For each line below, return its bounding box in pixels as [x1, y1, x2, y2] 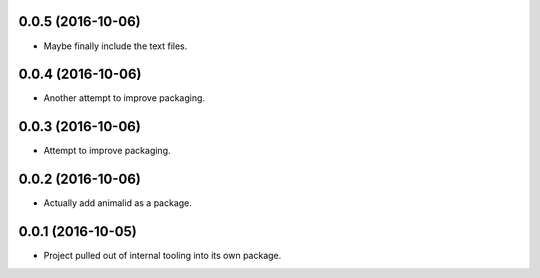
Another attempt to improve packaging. [43, 92, 205, 104]
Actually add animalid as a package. [43, 197, 192, 209]
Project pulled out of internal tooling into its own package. [43, 250, 282, 262]
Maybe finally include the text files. [43, 40, 188, 52]
